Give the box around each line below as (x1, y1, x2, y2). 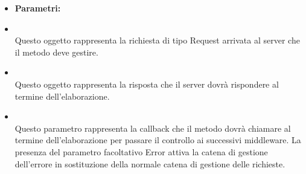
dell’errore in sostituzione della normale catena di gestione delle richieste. (14, 157, 285, 170)
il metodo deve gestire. (14, 45, 98, 58)
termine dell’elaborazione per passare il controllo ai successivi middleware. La (14, 134, 301, 146)
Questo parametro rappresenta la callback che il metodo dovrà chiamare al (14, 121, 291, 134)
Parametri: (14, 2, 61, 14)
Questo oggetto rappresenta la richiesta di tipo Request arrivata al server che (14, 34, 300, 47)
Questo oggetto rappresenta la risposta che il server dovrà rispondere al (14, 77, 279, 90)
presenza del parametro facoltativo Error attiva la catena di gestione (14, 145, 268, 158)
